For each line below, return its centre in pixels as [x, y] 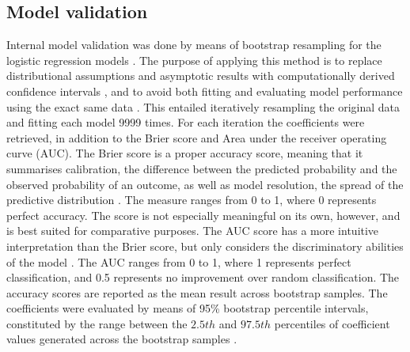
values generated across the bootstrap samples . [122, 339]
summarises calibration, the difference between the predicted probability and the [202, 168]
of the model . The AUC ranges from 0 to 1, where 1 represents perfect [179, 261]
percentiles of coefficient [332, 323]
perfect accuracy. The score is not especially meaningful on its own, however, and [203, 215]
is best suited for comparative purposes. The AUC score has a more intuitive [193, 231]
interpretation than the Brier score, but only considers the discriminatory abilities [205, 246]
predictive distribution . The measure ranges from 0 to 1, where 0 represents [192, 200]
